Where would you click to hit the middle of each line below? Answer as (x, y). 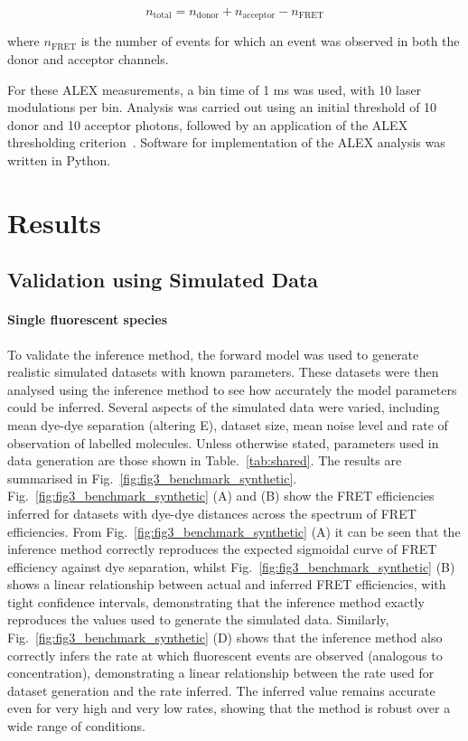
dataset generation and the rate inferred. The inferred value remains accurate (221, 690)
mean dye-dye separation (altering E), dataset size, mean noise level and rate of (228, 424)
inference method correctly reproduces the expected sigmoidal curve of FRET (222, 549)
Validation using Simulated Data (163, 280)
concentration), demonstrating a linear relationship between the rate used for (221, 673)
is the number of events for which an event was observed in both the (270, 41)
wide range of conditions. (76, 726)
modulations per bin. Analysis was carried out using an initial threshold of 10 (222, 107)
